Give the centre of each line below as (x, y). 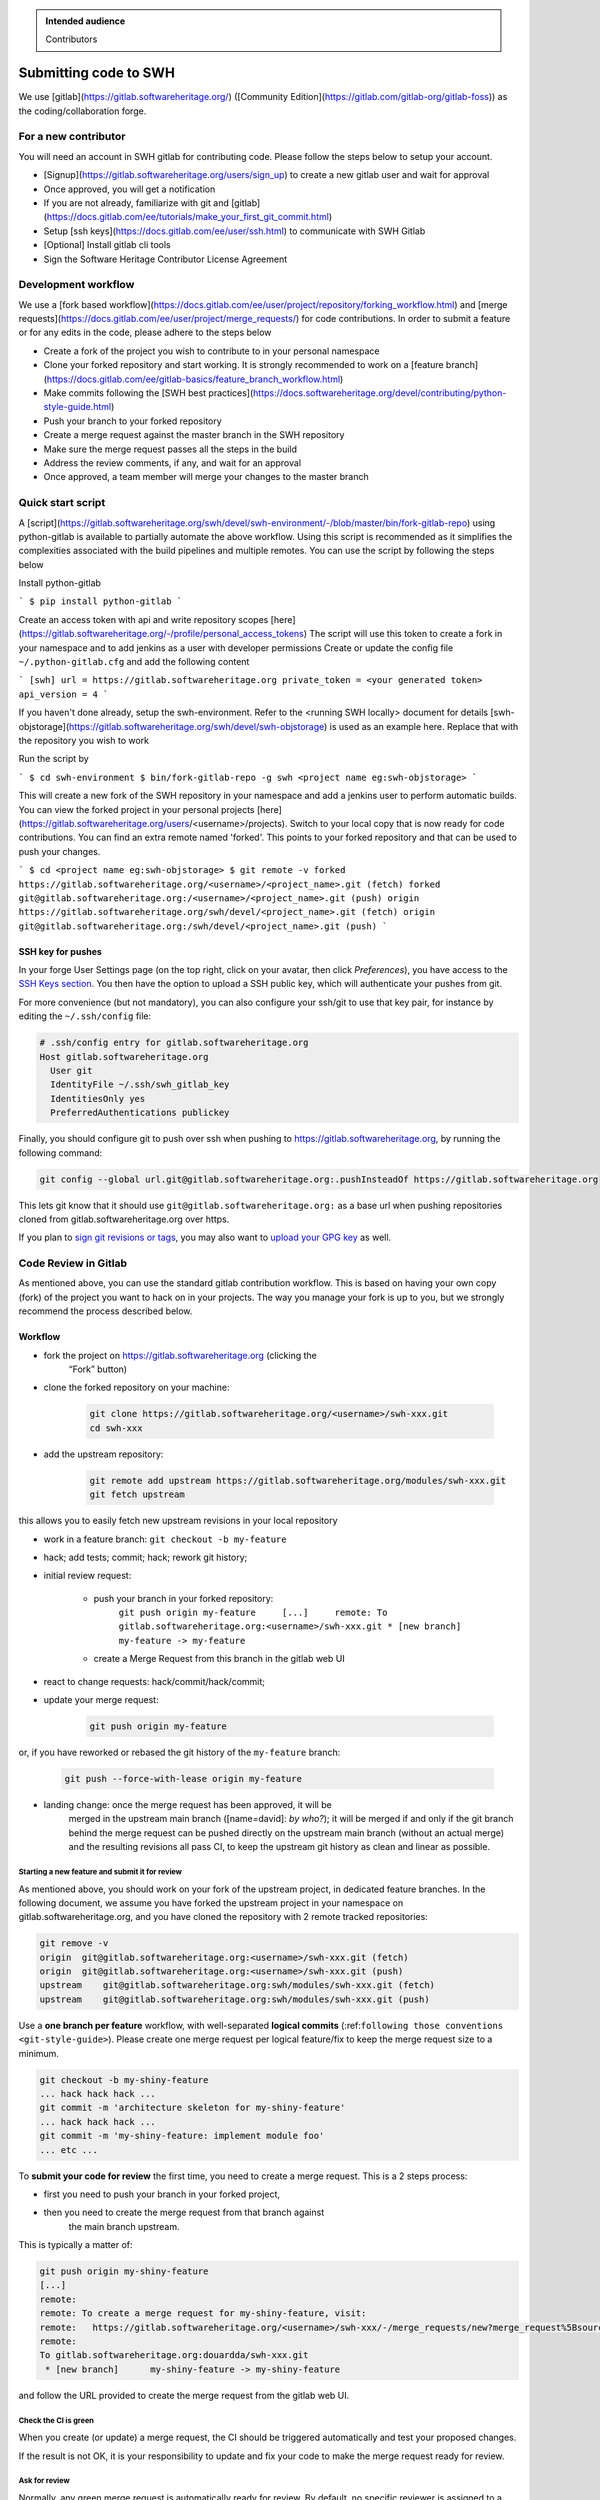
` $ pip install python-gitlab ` (100, 601)
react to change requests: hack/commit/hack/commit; (154, 1681)
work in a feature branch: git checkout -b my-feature (165, 1539)
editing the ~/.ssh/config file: (85, 1016)
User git (71, 1071)
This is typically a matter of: (76, 2245)
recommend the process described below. (105, 1311)
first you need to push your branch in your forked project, (161, 2194)
